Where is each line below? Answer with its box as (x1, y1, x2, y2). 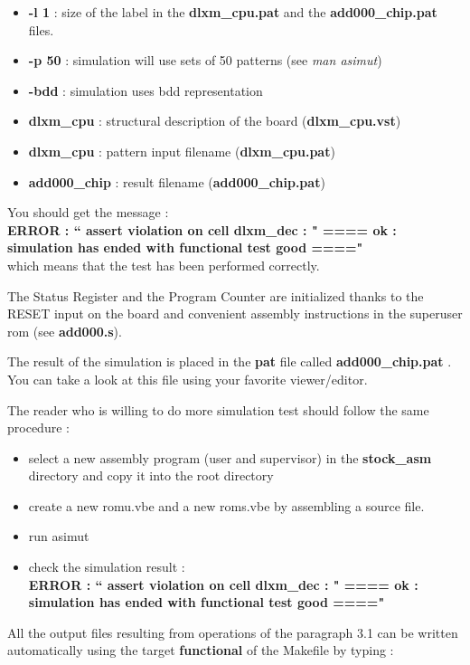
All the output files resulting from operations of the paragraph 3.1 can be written (7, 622, 458, 641)
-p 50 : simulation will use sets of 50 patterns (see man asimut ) (28, 51, 382, 70)
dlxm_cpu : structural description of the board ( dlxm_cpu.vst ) (28, 111, 401, 130)
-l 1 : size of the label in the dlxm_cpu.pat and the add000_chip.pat (28, 3, 437, 21)
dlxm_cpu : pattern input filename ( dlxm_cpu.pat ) (28, 141, 335, 160)
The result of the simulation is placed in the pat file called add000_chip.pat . (7, 352, 452, 371)
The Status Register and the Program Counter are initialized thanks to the (7, 286, 424, 305)
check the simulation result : (28, 557, 185, 576)
